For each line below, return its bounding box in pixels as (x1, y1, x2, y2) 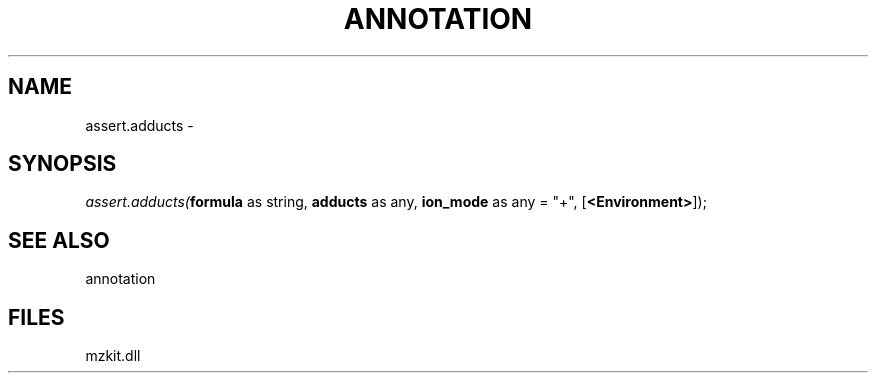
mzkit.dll (85, 347, 141, 365)
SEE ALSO (8, 227, 110, 253)
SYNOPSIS (8, 151, 117, 177)
